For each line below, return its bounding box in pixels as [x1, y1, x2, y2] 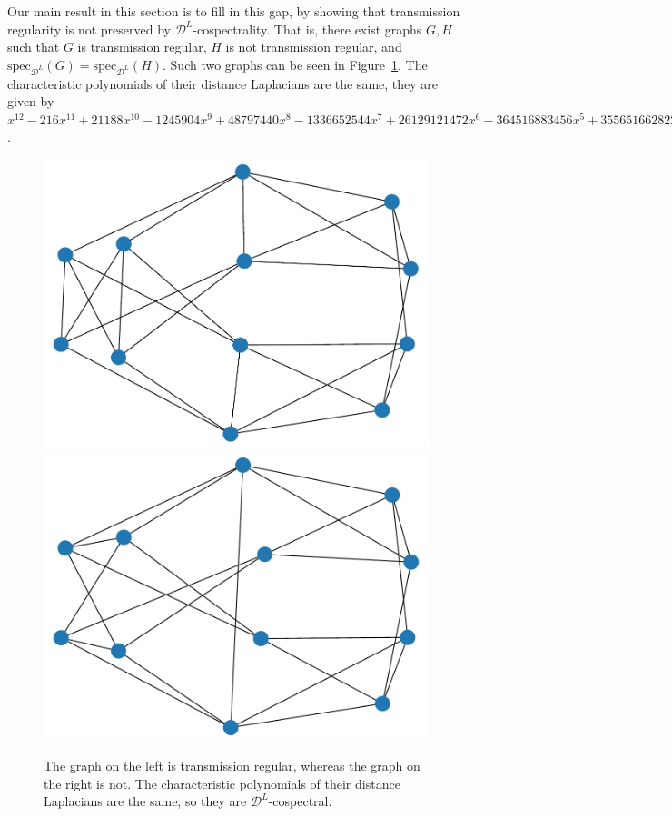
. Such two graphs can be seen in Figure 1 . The [163, 54, 428, 74]
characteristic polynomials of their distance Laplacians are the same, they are [7, 74, 439, 93]
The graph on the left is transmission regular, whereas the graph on [44, 756, 420, 775]
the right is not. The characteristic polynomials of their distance [44, 773, 400, 792]
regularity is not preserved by [7, 19, 171, 38]
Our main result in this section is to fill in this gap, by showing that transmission [7, 2, 460, 20]
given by [7, 92, 54, 111]
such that [7, 37, 60, 56]
